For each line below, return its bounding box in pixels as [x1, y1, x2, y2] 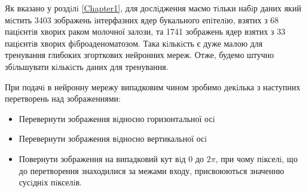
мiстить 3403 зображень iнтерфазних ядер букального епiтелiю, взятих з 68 [5, 13, 279, 26]
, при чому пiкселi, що [215, 152, 298, 164]
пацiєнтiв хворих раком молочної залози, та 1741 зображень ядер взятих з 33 [5, 25, 286, 38]
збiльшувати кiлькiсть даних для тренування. [5, 60, 169, 72]
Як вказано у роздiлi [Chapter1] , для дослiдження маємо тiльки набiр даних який [5, 2, 301, 14]
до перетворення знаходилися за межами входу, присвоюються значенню [19, 164, 284, 176]
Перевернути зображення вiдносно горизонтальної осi [19, 112, 215, 124]
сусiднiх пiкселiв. [19, 176, 82, 188]
